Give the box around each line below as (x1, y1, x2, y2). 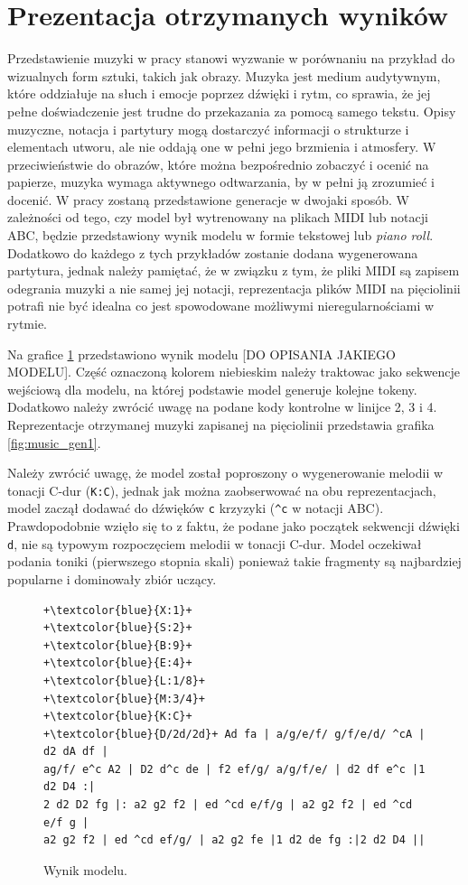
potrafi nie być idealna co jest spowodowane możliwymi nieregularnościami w (7, 296, 435, 315)
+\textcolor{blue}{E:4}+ (43, 657, 192, 670)
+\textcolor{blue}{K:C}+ (43, 710, 192, 723)
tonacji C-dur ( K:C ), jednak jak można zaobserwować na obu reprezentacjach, (7, 480, 436, 499)
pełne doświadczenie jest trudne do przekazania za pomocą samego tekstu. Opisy (7, 101, 456, 120)
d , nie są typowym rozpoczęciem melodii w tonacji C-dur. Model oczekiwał (7, 534, 422, 553)
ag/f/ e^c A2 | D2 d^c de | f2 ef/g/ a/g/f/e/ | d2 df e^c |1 (43, 762, 426, 776)
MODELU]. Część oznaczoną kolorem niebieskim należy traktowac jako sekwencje (7, 362, 460, 381)
